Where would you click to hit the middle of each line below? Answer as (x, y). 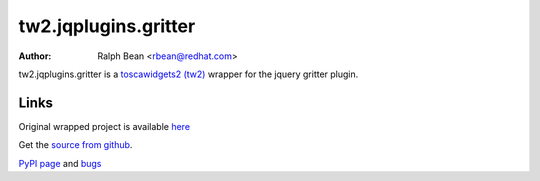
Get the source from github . (75, 145)
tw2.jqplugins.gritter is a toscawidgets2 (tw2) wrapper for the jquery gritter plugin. (188, 74)
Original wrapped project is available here (104, 126)
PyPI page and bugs (60, 163)
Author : (35, 56)
